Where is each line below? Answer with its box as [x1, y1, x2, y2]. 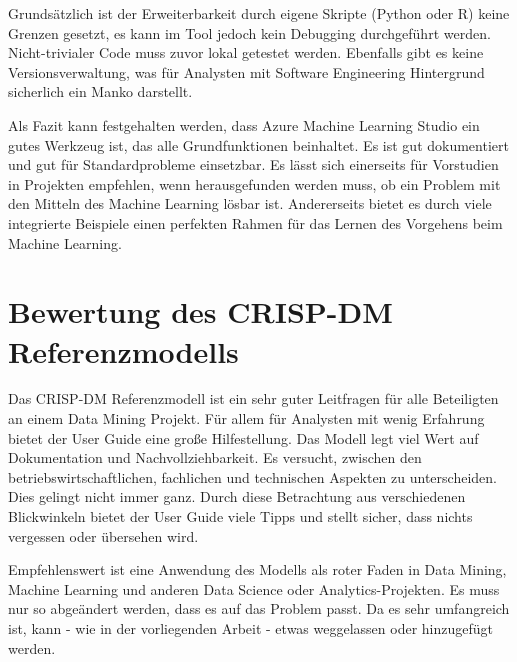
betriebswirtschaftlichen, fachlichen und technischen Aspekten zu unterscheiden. [8, 466, 497, 487]
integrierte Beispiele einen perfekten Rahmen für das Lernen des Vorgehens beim [8, 212, 503, 233]
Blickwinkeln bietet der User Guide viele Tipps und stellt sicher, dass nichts [8, 506, 473, 526]
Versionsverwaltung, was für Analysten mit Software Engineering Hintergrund [8, 61, 485, 82]
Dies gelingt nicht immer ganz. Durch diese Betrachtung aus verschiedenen [8, 486, 466, 507]
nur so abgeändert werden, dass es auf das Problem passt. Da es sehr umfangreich [8, 598, 510, 619]
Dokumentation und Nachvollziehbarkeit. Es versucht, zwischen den [8, 447, 422, 468]
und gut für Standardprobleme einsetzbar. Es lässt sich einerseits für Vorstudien [8, 154, 499, 175]
